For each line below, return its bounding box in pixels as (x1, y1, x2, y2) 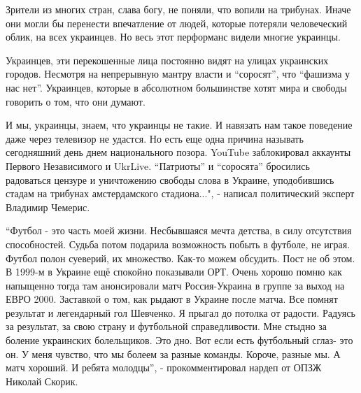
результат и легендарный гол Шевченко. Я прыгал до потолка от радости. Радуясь (6, 305, 355, 320)
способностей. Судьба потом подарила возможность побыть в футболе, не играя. (6, 236, 351, 251)
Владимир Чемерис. (6, 199, 90, 214)
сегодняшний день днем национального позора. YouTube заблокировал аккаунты (6, 145, 351, 159)
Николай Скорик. (6, 373, 78, 388)
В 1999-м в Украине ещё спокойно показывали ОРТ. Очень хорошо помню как (6, 264, 342, 279)
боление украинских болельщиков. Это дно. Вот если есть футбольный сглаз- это (6, 333, 353, 348)
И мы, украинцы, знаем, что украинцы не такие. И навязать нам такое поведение (6, 117, 353, 132)
